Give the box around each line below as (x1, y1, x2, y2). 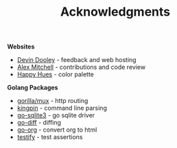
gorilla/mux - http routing (16, 97, 88, 105)
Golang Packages (7, 83, 58, 92)
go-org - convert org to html (16, 125, 97, 134)
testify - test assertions (16, 133, 83, 141)
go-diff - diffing (16, 119, 62, 127)
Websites (7, 42, 35, 51)
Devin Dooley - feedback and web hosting (16, 56, 137, 64)
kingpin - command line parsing (16, 104, 108, 113)
